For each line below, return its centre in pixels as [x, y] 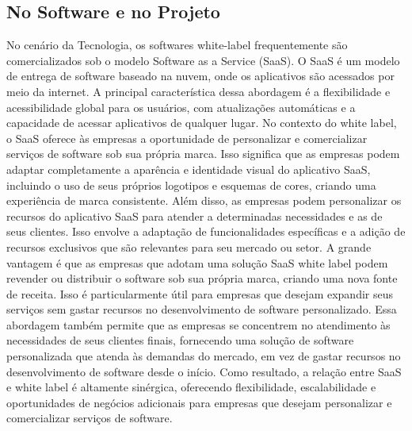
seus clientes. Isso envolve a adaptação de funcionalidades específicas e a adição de [206, 231]
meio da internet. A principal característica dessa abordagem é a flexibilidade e [198, 91]
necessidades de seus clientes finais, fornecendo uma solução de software [180, 340]
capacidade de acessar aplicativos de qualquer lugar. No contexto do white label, [202, 123]
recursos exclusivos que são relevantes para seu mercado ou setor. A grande [189, 246]
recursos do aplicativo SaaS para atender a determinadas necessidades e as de [195, 215]
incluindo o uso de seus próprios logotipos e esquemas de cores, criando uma [191, 185]
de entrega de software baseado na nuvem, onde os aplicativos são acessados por [200, 76]
